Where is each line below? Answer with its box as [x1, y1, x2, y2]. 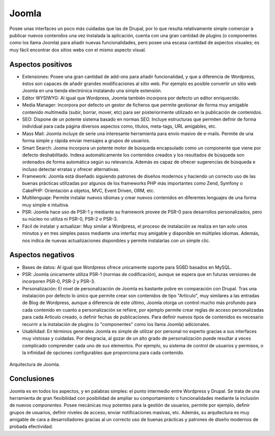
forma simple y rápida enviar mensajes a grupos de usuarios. [22, 138, 150, 144]
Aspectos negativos [9, 251, 75, 259]
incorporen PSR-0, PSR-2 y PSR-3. [22, 278, 95, 285]
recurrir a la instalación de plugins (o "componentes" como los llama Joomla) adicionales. [22, 321, 211, 327]
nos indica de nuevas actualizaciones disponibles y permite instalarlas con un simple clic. [22, 237, 210, 243]
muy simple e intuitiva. [22, 202, 70, 208]
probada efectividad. [9, 423, 53, 430]
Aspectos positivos [9, 60, 72, 69]
